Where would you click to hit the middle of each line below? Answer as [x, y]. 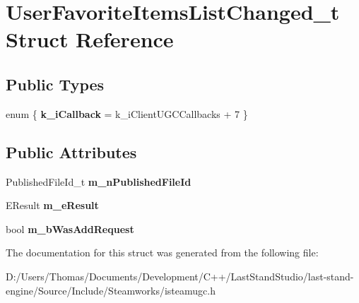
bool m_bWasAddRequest [70, 228]
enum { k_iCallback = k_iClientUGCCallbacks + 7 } [127, 113]
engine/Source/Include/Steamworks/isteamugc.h [111, 290]
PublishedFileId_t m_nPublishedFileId [99, 181]
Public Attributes [71, 151]
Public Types [55, 84]
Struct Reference [90, 39]
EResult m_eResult [52, 205]
